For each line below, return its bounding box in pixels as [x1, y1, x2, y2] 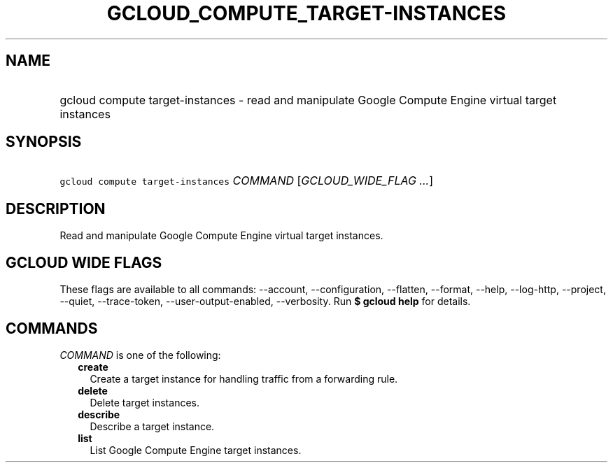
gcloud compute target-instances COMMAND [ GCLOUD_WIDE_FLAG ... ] [59, 173, 433, 188]
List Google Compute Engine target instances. [90, 444, 302, 456]
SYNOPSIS [6, 133, 82, 151]
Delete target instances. [90, 396, 199, 409]
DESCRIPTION [6, 199, 106, 218]
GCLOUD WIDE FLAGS [6, 253, 162, 271]
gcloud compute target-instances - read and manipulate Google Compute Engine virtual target [59, 92, 557, 107]
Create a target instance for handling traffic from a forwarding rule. [90, 372, 398, 385]
